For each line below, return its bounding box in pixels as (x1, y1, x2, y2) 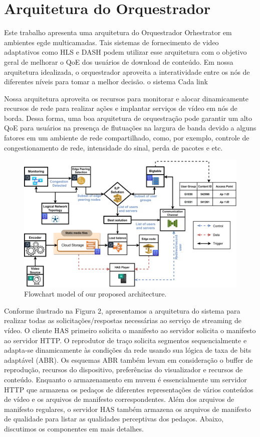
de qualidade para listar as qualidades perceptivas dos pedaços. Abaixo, (4, 413, 224, 424)
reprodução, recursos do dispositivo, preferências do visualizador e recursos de (4, 364, 243, 375)
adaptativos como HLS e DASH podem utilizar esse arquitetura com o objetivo (4, 47, 247, 57)
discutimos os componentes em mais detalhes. (4, 423, 144, 433)
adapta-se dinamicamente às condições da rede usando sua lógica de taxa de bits (4, 345, 251, 355)
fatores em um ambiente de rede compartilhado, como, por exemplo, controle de (4, 132, 249, 143)
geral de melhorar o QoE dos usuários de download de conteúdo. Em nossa (4, 56, 233, 67)
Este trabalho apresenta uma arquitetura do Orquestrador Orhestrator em (4, 27, 232, 38)
